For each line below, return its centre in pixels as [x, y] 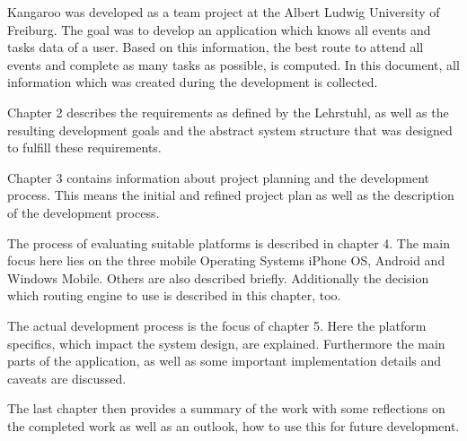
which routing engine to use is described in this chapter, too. [174, 295]
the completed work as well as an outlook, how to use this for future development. [233, 425]
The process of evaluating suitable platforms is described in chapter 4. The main [229, 242]
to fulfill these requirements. [84, 147]
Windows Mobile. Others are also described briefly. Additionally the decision [218, 277]
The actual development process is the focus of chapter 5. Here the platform [217, 325]
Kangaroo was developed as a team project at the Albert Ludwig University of [224, 12]
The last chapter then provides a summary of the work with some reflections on [226, 408]
